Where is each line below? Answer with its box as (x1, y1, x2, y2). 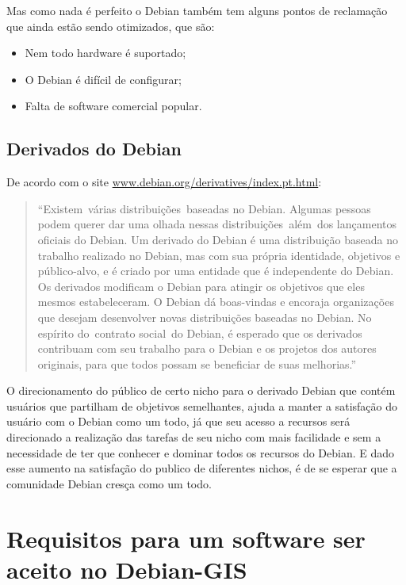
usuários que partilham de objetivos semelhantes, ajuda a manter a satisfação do (6, 397, 397, 414)
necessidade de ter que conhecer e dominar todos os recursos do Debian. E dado (6, 444, 395, 461)
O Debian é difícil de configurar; (25, 71, 182, 87)
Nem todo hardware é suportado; (25, 44, 186, 61)
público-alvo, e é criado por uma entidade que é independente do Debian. (37, 262, 394, 279)
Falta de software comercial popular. (25, 97, 202, 114)
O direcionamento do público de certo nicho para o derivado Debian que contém (6, 382, 396, 399)
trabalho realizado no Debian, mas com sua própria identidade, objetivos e (37, 247, 400, 263)
